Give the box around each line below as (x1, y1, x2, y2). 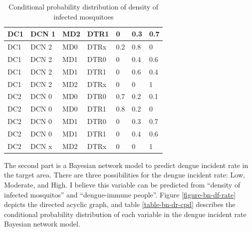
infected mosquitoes (53, 11, 114, 21)
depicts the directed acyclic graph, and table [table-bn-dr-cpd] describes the (4, 199, 236, 209)
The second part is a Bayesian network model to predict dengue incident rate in (4, 159, 249, 170)
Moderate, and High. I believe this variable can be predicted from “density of (4, 179, 241, 190)
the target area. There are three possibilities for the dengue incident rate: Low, (4, 169, 245, 180)
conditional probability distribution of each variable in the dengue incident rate (4, 208, 247, 219)
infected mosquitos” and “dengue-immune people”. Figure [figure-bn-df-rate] (4, 189, 236, 199)
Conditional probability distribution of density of (8, 1, 159, 11)
